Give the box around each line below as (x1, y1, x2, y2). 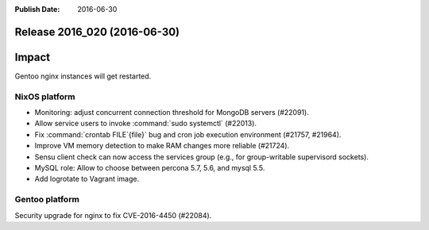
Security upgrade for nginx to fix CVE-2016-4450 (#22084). (14, 210, 212, 220)
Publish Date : (14, 5, 60, 13)
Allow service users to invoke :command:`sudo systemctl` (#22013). (34, 119, 257, 128)
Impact (14, 50, 51, 63)
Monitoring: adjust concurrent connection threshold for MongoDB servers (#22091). (34, 108, 309, 117)
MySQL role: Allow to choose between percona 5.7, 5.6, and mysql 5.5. (34, 163, 265, 173)
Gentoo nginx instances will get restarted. (14, 71, 152, 81)
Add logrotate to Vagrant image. (34, 174, 139, 184)
